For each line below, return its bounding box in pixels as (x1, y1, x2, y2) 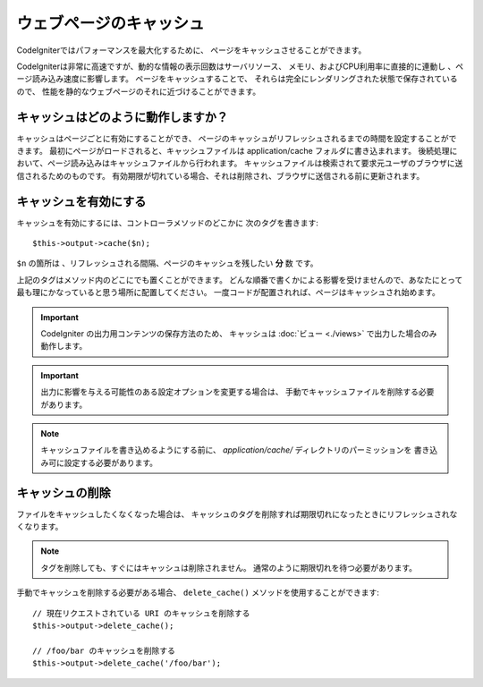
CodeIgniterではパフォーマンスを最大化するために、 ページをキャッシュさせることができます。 (16, 45, 367, 55)
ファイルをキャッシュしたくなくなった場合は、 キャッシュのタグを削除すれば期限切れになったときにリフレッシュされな (16, 508, 458, 519)
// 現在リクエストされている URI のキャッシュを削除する (32, 608, 250, 618)
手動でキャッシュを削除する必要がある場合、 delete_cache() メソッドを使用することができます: (16, 587, 379, 598)
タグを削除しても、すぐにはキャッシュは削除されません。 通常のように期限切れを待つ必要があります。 (40, 562, 418, 572)
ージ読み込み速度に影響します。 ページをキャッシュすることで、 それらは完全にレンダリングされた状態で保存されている (16, 73, 458, 84)
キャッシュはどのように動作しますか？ (16, 109, 228, 124)
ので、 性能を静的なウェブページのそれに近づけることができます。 (16, 86, 261, 97)
